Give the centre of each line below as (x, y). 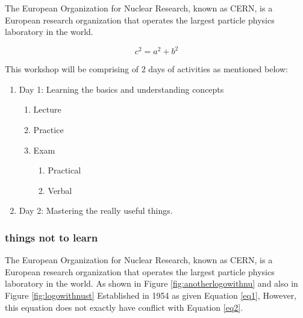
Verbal (60, 190)
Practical (64, 170)
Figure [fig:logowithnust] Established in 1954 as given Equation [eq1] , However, (151, 295)
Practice (48, 130)
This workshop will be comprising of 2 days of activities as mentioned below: (146, 69)
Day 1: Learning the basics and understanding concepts (121, 89)
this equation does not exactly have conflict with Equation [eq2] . (124, 307)
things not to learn (52, 237)
